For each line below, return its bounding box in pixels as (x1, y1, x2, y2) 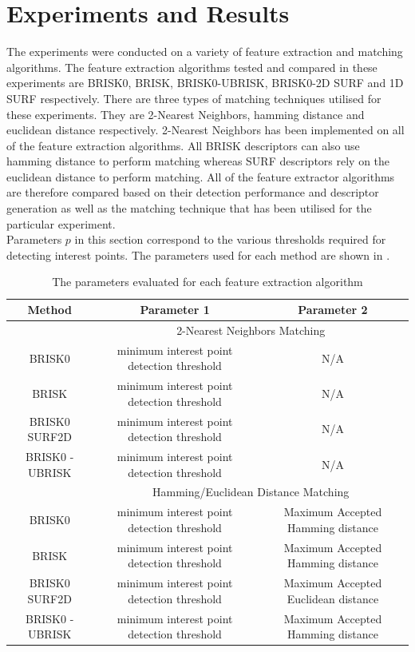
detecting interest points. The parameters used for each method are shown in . (6, 246, 390, 263)
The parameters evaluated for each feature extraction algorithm (52, 273, 363, 290)
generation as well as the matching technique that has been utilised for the (6, 200, 372, 217)
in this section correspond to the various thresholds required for (74, 231, 386, 248)
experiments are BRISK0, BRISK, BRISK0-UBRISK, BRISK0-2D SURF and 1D (6, 74, 404, 91)
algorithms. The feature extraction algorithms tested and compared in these (6, 58, 377, 75)
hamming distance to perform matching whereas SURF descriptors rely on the (6, 153, 390, 169)
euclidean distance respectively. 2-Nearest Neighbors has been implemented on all (6, 121, 405, 138)
